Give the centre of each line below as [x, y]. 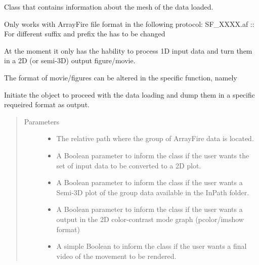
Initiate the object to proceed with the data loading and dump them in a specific [129, 94]
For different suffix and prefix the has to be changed [85, 34]
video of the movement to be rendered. [116, 256]
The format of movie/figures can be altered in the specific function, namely [121, 77]
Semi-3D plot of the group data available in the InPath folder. [153, 192]
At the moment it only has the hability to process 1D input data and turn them [128, 50]
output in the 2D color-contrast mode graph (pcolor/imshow [150, 219]
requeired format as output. [47, 104]
